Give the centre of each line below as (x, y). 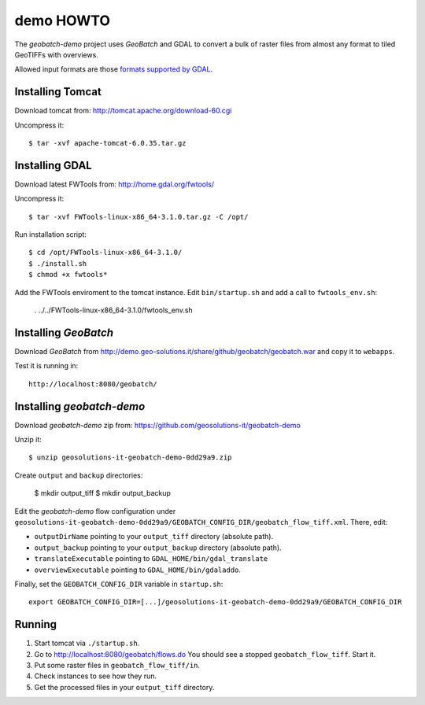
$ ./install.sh (58, 263)
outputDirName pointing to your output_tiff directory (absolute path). (154, 537)
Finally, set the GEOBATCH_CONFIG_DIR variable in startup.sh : (119, 584)
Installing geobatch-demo (80, 406)
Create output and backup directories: (79, 475)
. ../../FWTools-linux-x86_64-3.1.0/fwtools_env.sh (113, 310)
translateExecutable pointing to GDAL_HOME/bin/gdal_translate (151, 559)
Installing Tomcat (58, 92)
